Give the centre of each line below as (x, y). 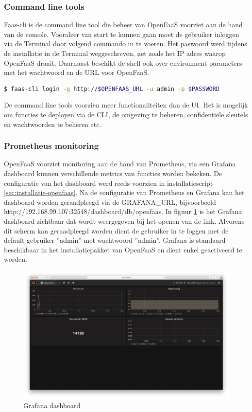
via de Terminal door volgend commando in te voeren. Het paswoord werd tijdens (126, 44)
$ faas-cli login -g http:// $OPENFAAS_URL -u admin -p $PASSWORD (112, 89)
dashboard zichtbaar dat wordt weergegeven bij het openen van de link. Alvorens (124, 221)
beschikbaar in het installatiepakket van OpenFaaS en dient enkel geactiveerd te (123, 249)
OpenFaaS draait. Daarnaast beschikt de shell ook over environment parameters (123, 63)
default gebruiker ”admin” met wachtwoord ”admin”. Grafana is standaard (115, 240)
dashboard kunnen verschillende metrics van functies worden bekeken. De (113, 173)
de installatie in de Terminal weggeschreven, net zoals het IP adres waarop (115, 53)
